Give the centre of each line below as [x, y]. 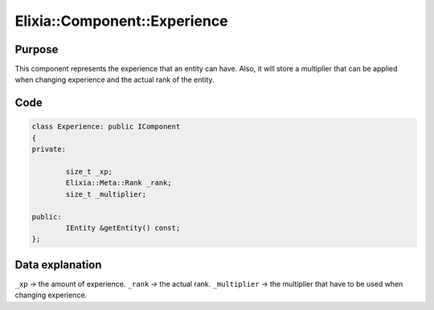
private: [49, 149]
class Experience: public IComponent [106, 127]
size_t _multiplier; [106, 194]
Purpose [37, 49]
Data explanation [58, 265]
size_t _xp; [89, 172]
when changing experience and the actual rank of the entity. [115, 80]
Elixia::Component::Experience [121, 21]
